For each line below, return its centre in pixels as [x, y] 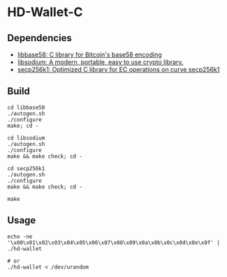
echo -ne [20, 237]
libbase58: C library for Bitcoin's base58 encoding [89, 54]
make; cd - [23, 126]
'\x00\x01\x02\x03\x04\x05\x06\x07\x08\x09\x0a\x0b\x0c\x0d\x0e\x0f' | [113, 242]
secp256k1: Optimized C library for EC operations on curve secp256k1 [118, 69]
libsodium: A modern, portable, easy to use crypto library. [100, 62]
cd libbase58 [26, 107]
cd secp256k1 [26, 168]
